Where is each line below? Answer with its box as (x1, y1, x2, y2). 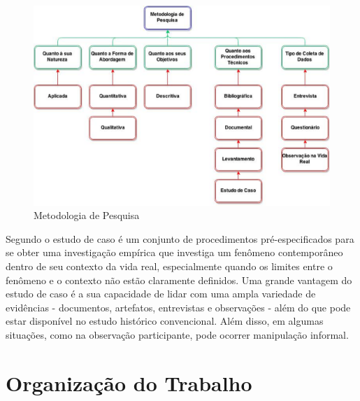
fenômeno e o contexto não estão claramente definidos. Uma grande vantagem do (6, 272, 352, 287)
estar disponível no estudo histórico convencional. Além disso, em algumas (6, 314, 324, 328)
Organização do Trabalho (6, 368, 252, 397)
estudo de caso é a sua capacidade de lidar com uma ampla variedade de (6, 286, 316, 301)
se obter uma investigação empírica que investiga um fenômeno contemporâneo (6, 245, 343, 260)
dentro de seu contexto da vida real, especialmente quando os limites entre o (6, 259, 333, 274)
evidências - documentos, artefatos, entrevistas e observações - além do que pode (6, 300, 351, 314)
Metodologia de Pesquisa (34, 208, 140, 223)
